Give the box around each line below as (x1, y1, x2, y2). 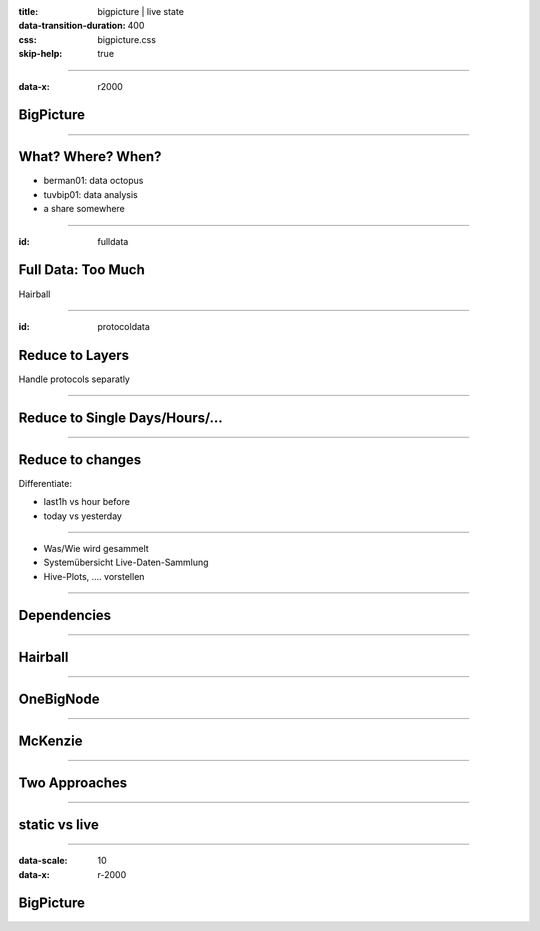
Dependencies (18, 606, 112, 624)
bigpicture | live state (97, 6, 185, 17)
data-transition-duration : (18, 20, 126, 32)
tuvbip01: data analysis (43, 188, 139, 200)
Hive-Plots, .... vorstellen (43, 570, 145, 582)
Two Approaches (18, 774, 128, 791)
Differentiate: (18, 477, 73, 489)
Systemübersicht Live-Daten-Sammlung (43, 556, 209, 569)
